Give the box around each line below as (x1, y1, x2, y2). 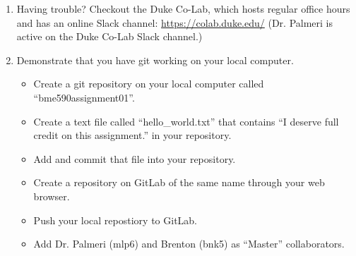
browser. (33, 188, 70, 203)
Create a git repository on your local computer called (33, 76, 264, 91)
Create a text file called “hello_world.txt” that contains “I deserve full (33, 114, 339, 128)
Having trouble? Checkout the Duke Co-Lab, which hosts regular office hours (16, 1, 350, 16)
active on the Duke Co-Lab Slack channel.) (16, 29, 203, 44)
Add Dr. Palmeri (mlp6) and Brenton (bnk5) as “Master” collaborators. (33, 236, 345, 251)
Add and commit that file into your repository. (33, 151, 236, 166)
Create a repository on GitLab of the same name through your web (33, 175, 325, 190)
